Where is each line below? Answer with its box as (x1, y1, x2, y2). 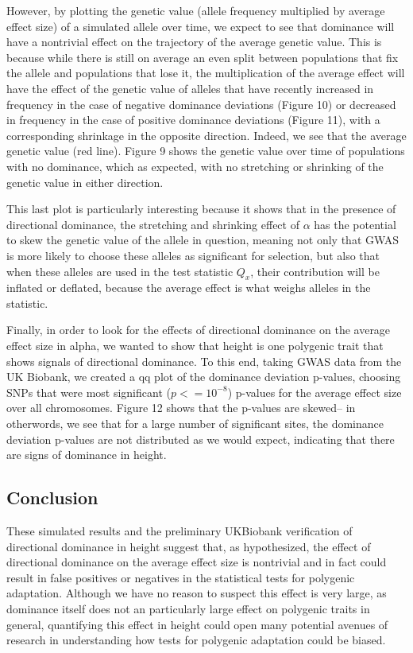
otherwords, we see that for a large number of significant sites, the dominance (6, 415, 384, 432)
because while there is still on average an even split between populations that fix (6, 49, 399, 65)
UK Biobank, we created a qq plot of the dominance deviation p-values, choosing (6, 368, 401, 385)
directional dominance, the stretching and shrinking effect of (6, 216, 299, 232)
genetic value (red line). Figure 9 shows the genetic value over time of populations (6, 142, 405, 159)
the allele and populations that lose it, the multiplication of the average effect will (6, 64, 405, 81)
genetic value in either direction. (6, 173, 164, 190)
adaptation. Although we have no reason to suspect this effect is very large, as (6, 585, 387, 601)
